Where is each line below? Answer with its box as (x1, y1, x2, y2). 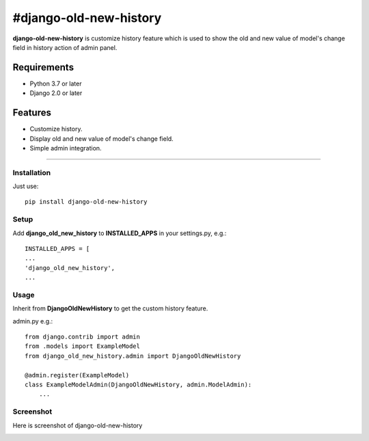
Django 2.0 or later (29, 89, 83, 97)
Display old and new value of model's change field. (29, 134, 174, 143)
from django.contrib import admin (25, 333, 140, 341)
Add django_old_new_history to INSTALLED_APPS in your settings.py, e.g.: (12, 229, 227, 237)
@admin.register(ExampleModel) (25, 371, 130, 379)
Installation (12, 168, 51, 177)
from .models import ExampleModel (25, 343, 140, 350)
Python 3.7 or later (29, 79, 82, 88)
